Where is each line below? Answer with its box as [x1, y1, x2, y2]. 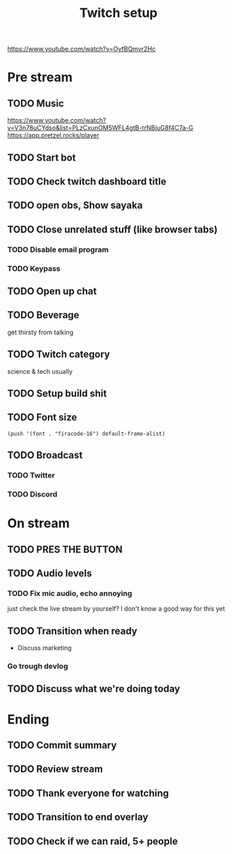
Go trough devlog [7, 661, 68, 671]
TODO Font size [7, 411, 78, 424]
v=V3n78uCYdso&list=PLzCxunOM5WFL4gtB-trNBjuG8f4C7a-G [7, 123, 194, 132]
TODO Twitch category [7, 348, 111, 360]
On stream [7, 516, 71, 532]
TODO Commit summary [7, 739, 117, 752]
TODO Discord [7, 489, 58, 499]
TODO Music [7, 97, 65, 109]
